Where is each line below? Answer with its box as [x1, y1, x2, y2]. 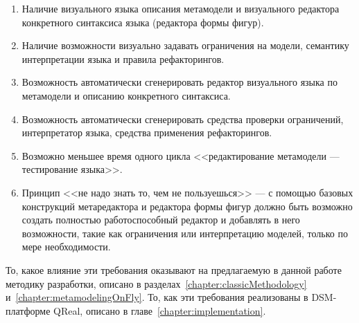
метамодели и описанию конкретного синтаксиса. [21, 88, 231, 102]
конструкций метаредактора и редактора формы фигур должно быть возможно [21, 199, 353, 213]
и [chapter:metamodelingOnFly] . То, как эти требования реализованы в [6, 290, 308, 304]
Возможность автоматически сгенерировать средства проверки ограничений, [21, 111, 344, 126]
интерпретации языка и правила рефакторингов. [21, 51, 225, 66]
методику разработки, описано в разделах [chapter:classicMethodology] [6, 276, 307, 290]
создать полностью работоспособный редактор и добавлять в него [21, 212, 300, 227]
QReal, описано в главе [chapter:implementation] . [53, 303, 266, 317]
